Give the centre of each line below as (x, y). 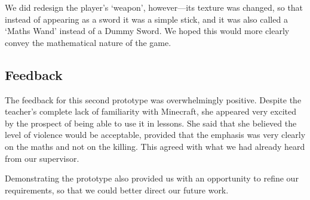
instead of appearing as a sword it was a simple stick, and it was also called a (146, 19)
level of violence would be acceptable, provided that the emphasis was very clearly (155, 135)
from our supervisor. (42, 158)
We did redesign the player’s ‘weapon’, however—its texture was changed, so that (154, 7)
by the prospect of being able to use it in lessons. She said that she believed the (151, 123)
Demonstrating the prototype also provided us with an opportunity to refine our (152, 178)
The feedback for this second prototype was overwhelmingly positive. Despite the (153, 99)
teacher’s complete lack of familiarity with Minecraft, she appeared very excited (151, 111)
